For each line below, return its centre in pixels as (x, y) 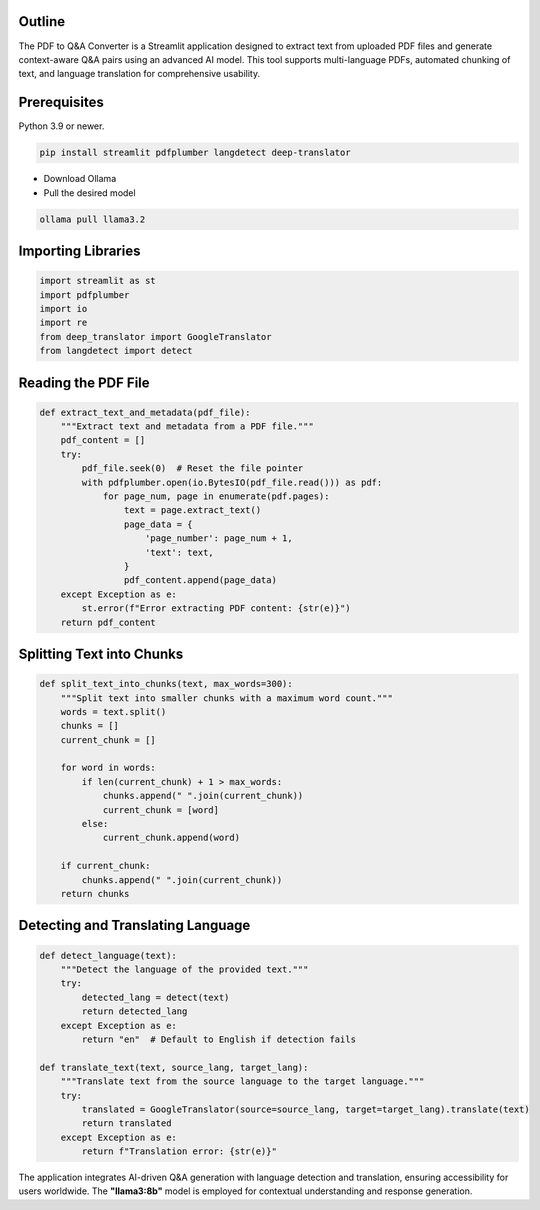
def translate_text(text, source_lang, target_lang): (174, 1067)
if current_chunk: (105, 866)
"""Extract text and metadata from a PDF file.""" (187, 426)
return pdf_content (108, 622)
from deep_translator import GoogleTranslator (155, 336)
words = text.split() (113, 711)
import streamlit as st (98, 281)
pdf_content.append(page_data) (200, 580)
